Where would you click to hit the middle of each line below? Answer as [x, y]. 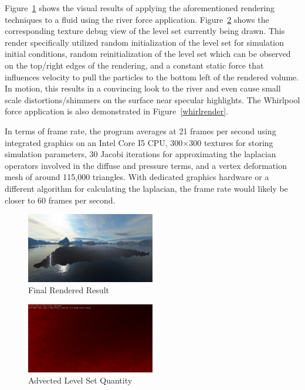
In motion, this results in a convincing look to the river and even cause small [143, 88]
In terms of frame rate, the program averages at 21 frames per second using [140, 130]
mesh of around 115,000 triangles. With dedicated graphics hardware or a [137, 177]
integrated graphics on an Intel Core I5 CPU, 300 [94, 142]
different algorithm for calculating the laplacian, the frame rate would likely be [146, 188]
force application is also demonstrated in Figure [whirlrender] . [117, 111]
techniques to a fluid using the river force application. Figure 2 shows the [137, 19]
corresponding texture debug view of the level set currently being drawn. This [145, 31]
